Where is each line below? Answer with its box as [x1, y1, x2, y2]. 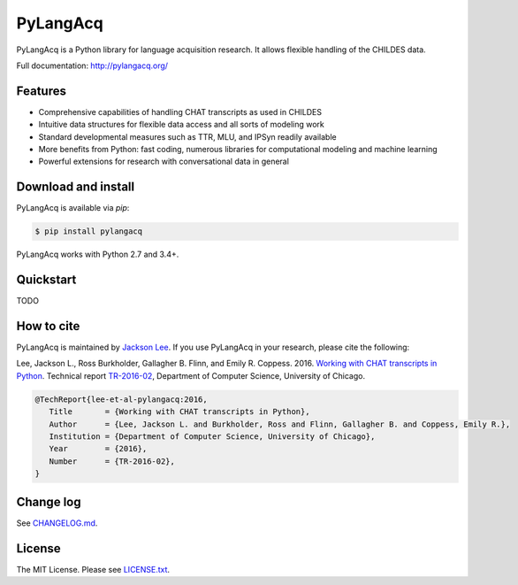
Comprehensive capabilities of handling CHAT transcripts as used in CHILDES [38, 106, 323, 117]
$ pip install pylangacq [34, 227, 143, 236]
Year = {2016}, [49, 443, 148, 454]
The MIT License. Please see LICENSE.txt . [16, 564, 171, 574]
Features [16, 83, 66, 98]
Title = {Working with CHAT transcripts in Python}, [49, 407, 310, 417]
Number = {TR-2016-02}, [49, 456, 176, 466]
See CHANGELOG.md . [16, 518, 98, 528]
